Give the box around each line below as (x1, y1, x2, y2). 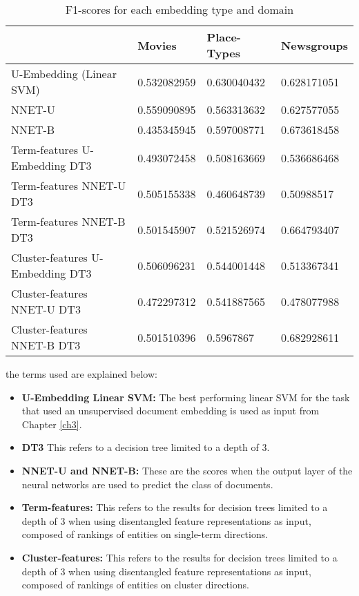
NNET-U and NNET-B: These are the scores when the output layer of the (21, 463, 353, 477)
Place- (206, 29, 241, 45)
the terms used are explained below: (6, 367, 157, 381)
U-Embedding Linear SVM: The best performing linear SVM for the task (21, 390, 350, 404)
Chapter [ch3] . (21, 416, 82, 431)
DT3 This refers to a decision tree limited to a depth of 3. (21, 440, 270, 454)
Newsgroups (280, 37, 348, 53)
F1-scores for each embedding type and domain (65, 1, 294, 17)
